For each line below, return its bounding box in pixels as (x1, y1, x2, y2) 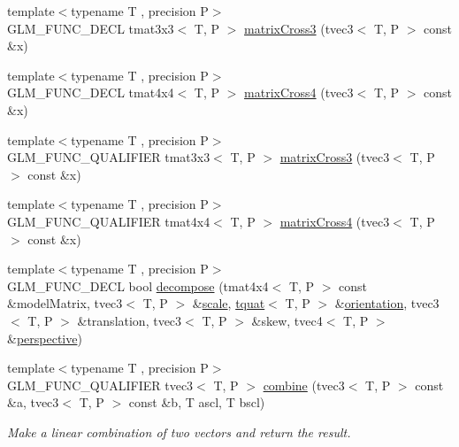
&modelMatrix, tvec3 (7, 294, 123, 312)
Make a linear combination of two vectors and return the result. (7, 422, 351, 441)
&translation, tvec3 (77, 311, 182, 329)
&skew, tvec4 (251, 311, 323, 329)
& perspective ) (7, 328, 82, 347)
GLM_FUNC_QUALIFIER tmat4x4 (7, 212, 210, 230)
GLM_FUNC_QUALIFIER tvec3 (7, 375, 194, 394)
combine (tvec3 (263, 375, 345, 394)
